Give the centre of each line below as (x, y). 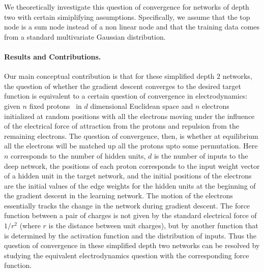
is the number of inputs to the (201, 155)
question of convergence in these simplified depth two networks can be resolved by (132, 245)
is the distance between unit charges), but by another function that (153, 225)
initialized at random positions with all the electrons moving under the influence (129, 116)
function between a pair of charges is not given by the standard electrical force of (130, 215)
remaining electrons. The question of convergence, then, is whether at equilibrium (131, 135)
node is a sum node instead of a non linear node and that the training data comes (132, 27)
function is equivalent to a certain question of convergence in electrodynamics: (126, 96)
